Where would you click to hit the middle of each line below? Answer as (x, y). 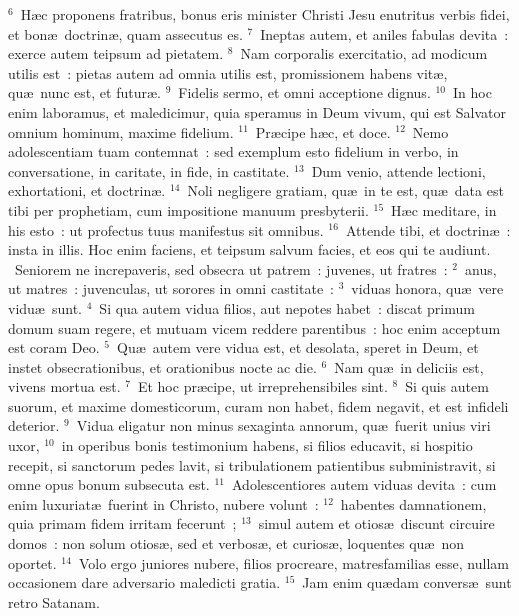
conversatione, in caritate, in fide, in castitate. (149, 170)
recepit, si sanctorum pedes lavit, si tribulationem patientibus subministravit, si (252, 464)
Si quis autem (447, 386)
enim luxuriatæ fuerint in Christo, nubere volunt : (163, 503)
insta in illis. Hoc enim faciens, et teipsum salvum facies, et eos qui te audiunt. (249, 249)
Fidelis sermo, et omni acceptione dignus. (304, 92)
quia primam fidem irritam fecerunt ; (122, 523)
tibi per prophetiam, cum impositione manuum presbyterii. (188, 209)
